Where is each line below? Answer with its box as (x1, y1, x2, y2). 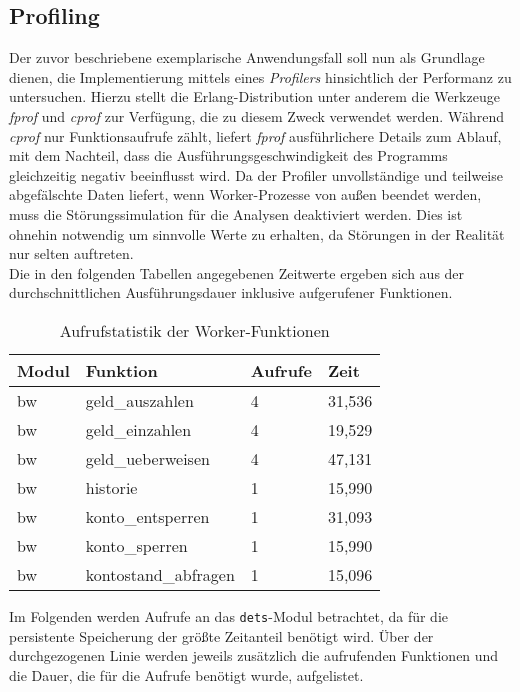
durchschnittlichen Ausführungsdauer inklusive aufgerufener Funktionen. (9, 282, 453, 303)
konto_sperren (85, 533, 188, 557)
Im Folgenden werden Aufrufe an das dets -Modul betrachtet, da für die (9, 605, 449, 626)
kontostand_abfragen (85, 562, 235, 586)
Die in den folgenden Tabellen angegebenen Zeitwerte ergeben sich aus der (9, 262, 465, 283)
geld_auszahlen (85, 388, 194, 412)
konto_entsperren (85, 504, 210, 528)
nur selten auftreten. (9, 243, 134, 264)
